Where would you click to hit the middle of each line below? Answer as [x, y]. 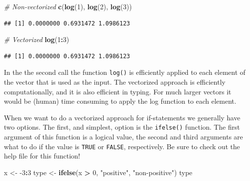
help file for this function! [42, 156]
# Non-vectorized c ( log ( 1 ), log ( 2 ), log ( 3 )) [68, 6]
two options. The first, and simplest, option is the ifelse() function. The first [122, 127]
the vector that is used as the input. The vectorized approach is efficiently [115, 82]
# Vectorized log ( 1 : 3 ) [37, 39]
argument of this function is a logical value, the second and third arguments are [124, 137]
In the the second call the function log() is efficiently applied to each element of [125, 72]
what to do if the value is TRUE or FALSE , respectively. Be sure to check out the [122, 146]
